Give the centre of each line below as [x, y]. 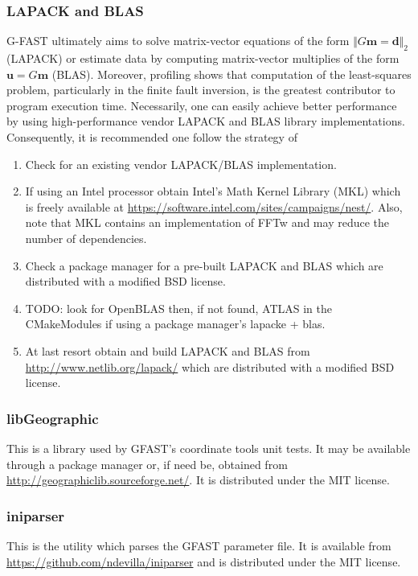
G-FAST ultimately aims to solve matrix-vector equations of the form [178, 41]
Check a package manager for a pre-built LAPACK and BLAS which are [204, 265]
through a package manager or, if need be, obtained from [147, 464]
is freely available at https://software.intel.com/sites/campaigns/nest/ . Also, [214, 206]
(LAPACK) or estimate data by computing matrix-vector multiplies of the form [203, 58]
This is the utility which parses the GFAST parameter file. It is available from [199, 545]
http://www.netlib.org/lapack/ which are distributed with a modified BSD [210, 366]
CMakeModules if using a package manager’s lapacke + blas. [175, 324]
